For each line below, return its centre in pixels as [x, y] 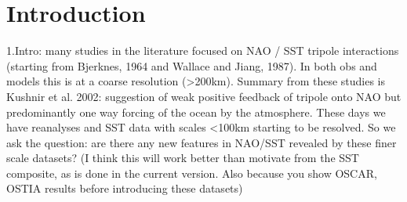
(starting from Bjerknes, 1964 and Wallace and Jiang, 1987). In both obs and [192, 65]
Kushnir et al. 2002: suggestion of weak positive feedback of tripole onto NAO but [204, 96]
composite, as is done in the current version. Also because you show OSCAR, [192, 173]
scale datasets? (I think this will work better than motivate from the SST [183, 158]
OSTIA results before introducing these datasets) [125, 188]
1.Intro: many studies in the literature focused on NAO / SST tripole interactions [203, 50]
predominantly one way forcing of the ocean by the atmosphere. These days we [196, 112]
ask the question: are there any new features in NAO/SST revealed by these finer [202, 142]
